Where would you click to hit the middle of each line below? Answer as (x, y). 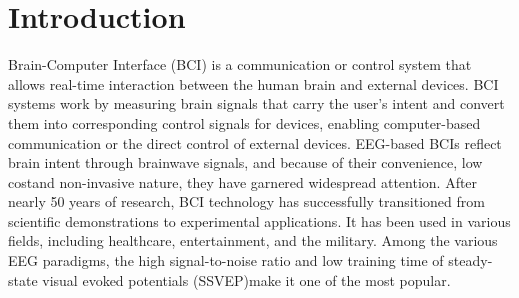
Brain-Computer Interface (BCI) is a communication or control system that (240, 64)
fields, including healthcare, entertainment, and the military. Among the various (253, 240)
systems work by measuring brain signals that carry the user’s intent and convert (256, 103)
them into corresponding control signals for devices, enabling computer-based (244, 122)
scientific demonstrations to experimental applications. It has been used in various (259, 220)
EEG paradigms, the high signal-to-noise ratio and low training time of (226, 260)
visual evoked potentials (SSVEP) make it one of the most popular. (246, 279)
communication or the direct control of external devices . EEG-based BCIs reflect (255, 142)
